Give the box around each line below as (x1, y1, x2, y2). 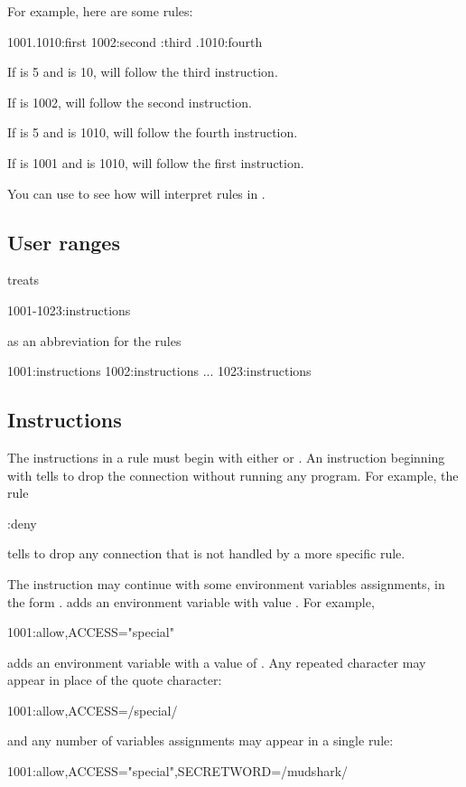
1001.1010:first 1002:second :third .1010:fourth (7, 32, 263, 51)
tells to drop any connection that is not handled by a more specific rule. (7, 544, 405, 563)
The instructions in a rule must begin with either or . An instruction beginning (7, 447, 445, 466)
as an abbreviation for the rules (7, 331, 182, 350)
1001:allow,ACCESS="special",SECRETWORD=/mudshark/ (7, 762, 349, 781)
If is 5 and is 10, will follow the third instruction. (7, 62, 278, 81)
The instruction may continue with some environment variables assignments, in (7, 574, 445, 593)
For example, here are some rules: (7, 2, 193, 20)
